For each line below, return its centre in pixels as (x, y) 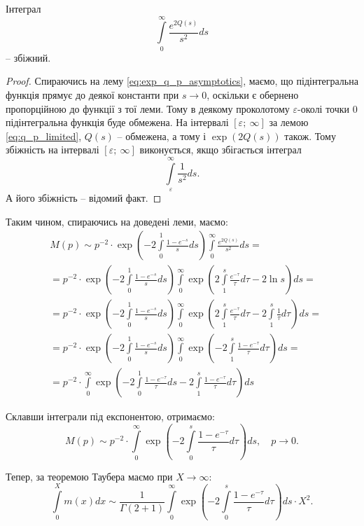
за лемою (289, 122)
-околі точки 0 (328, 108)
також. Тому (310, 136)
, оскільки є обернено (253, 94)
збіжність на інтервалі (52, 150)
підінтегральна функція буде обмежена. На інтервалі (117, 122)
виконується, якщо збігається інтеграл (220, 150)
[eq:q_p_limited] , (44, 136)
